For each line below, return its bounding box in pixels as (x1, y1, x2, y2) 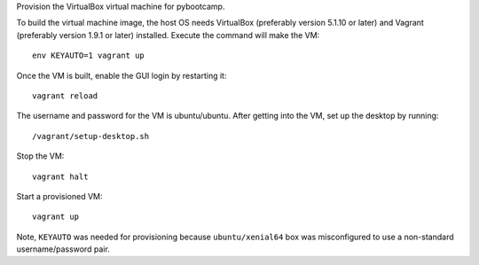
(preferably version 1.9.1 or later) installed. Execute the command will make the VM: (16, 29, 320, 40)
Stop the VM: (16, 151, 65, 161)
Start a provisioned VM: (16, 191, 103, 201)
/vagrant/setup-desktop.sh (32, 131, 150, 141)
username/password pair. (16, 244, 110, 254)
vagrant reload (32, 90, 98, 101)
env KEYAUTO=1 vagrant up (32, 51, 145, 61)
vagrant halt (32, 171, 89, 182)
